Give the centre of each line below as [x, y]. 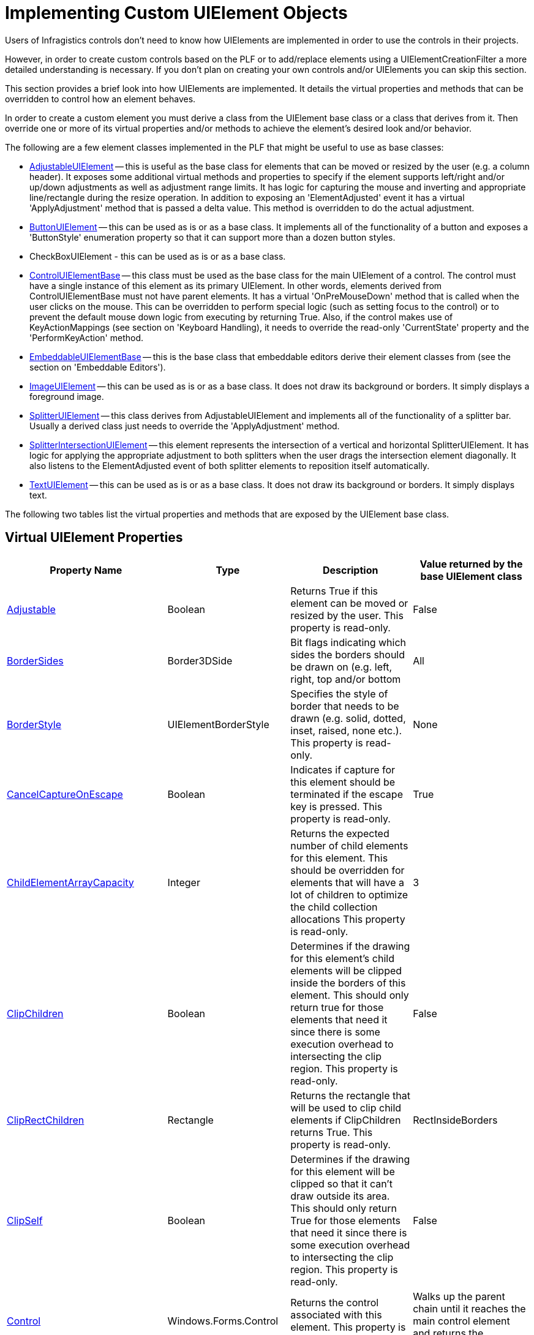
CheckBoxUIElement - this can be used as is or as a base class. [158, 256]
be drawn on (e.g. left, [341, 667]
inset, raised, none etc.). [346, 730]
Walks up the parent [459, 1296]
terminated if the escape [347, 794]
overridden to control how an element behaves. [100, 99]
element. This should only [350, 995]
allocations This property [348, 919]
